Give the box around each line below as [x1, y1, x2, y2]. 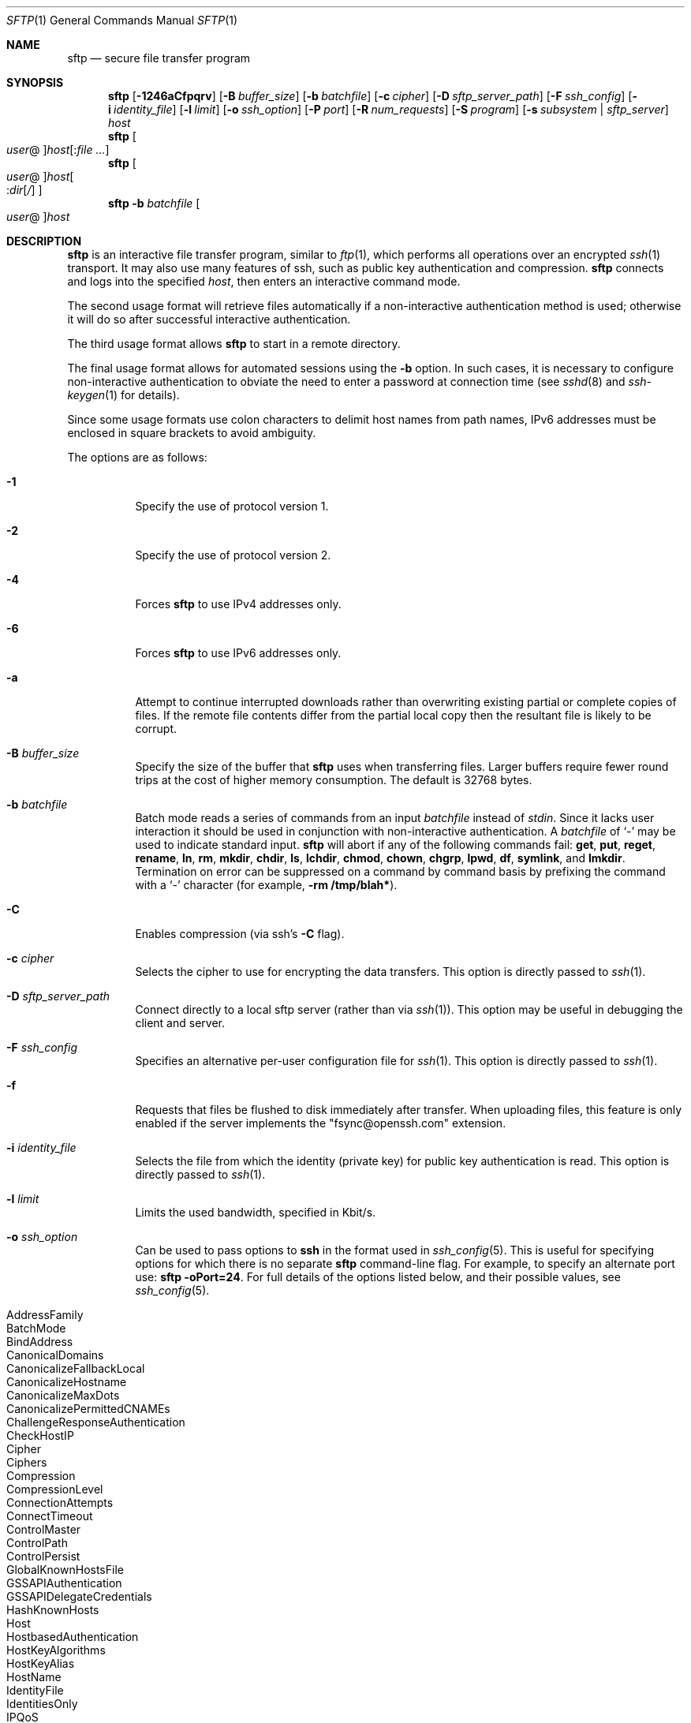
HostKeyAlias [6, 1657, 75, 1670]
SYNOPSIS [6, 76, 64, 89]
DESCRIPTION [6, 234, 82, 248]
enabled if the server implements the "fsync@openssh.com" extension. [135, 1116, 506, 1130]
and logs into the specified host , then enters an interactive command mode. [67, 275, 461, 288]
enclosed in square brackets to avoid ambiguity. [67, 426, 316, 439]
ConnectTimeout [6, 1509, 93, 1523]
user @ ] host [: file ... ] [6, 143, 110, 156]
